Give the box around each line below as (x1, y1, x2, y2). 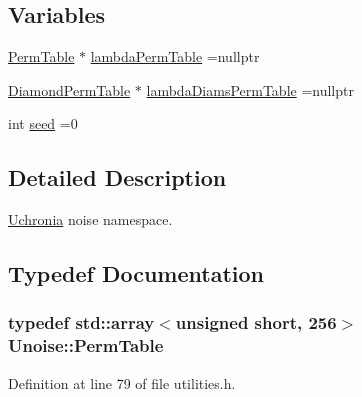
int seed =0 (8, 113, 78, 134)
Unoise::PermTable (8, 333, 164, 358)
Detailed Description (8, 162, 227, 193)
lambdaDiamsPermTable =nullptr (146, 79, 354, 100)
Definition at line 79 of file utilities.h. (8, 372, 236, 393)
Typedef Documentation (8, 258, 264, 289)
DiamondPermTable (8, 79, 131, 100)
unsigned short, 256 (175, 310, 337, 335)
